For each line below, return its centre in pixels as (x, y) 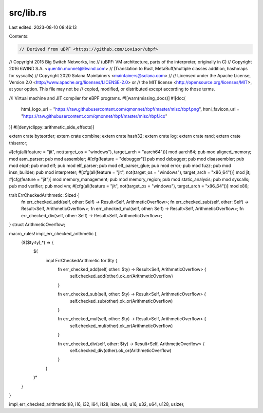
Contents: (19, 36)
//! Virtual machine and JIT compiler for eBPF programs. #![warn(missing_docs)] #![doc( (97, 98)
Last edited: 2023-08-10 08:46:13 (43, 27)
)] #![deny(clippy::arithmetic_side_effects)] (52, 127)
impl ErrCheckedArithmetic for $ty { (82, 260)
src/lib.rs (28, 13)
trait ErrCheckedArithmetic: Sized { (44, 195)
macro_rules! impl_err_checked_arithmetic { (53, 233)
